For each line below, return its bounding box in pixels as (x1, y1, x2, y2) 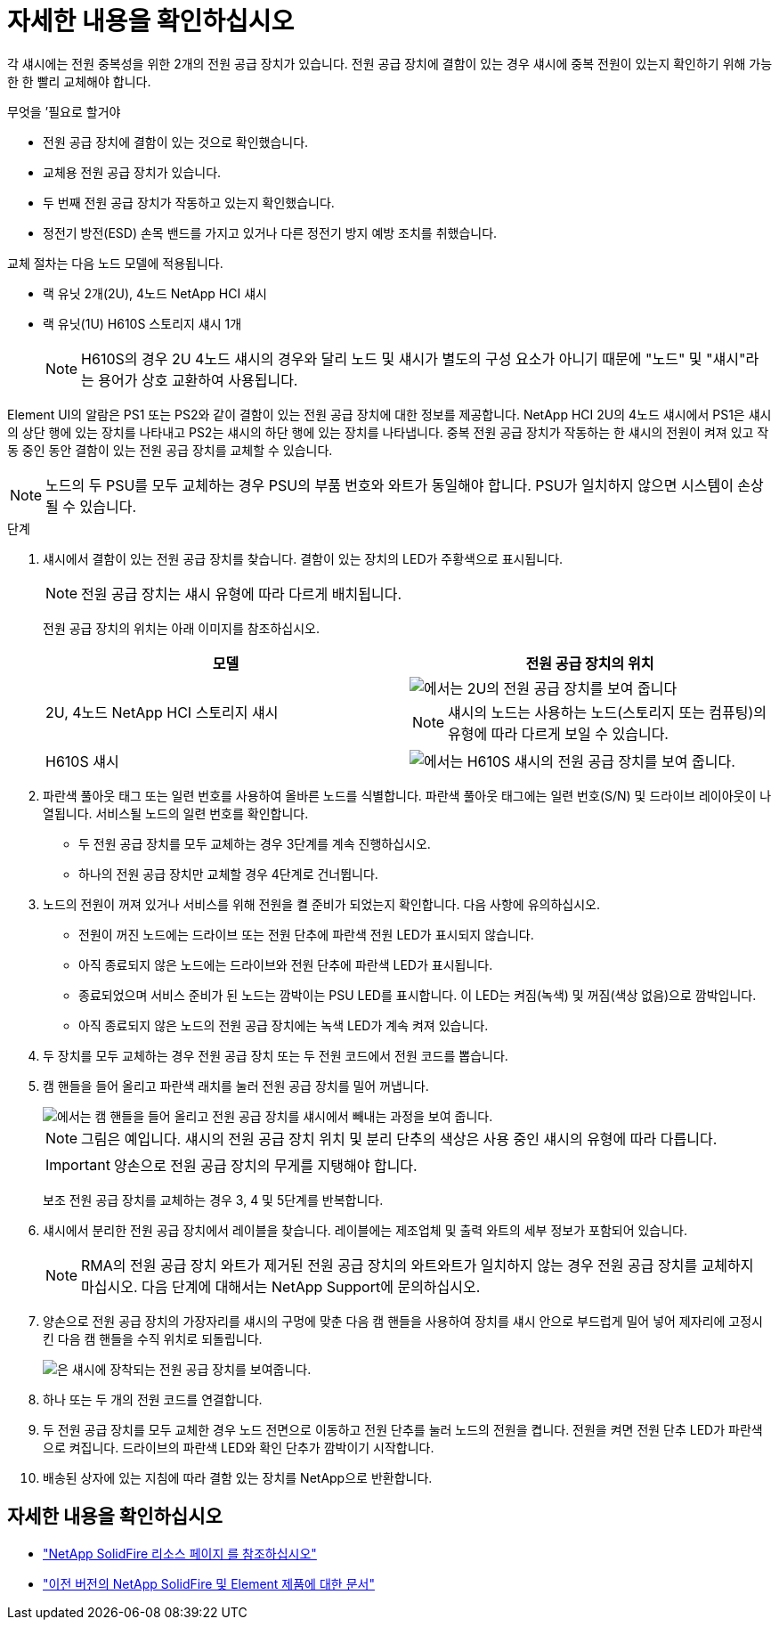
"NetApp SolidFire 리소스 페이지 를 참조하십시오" (43, 1545, 317, 1561)
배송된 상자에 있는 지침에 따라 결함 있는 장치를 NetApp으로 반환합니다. (43, 1469, 433, 1485)
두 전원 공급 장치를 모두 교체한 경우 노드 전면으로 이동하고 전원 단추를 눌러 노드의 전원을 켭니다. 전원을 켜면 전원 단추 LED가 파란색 (43, 1421, 763, 1437)
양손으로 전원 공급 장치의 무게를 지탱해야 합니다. (113, 1156, 418, 1175)
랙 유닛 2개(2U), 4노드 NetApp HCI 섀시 (43, 285, 267, 301)
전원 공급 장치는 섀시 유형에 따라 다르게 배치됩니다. (81, 584, 402, 603)
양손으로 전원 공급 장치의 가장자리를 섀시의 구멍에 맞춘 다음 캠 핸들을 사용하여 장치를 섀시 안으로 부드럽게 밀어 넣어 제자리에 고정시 (43, 1313, 763, 1329)
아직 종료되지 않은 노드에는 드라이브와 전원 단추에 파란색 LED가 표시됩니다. (78, 956, 493, 972)
